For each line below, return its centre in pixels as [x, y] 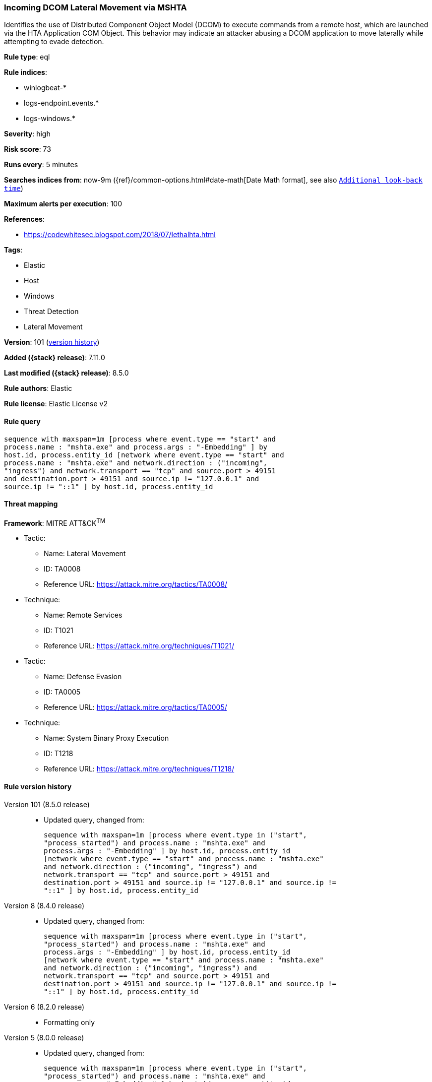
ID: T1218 [59, 754]
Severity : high [27, 134]
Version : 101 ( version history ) [52, 342]
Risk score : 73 [28, 149]
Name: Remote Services [83, 615]
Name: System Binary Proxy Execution [106, 738]
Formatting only [69, 1022]
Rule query [22, 421]
